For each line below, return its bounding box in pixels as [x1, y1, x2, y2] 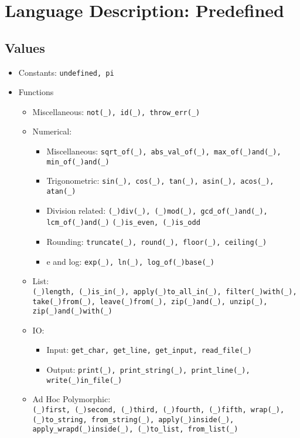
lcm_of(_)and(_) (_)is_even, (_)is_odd [46, 218, 200, 227]
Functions [18, 86, 54, 98]
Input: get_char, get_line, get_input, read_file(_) [46, 343, 252, 356]
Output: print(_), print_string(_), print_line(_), [46, 363, 250, 376]
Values [5, 38, 45, 56]
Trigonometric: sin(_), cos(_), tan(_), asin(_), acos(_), [46, 174, 274, 187]
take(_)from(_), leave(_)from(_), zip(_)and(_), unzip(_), [32, 297, 268, 306]
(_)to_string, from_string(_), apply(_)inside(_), [32, 415, 234, 424]
